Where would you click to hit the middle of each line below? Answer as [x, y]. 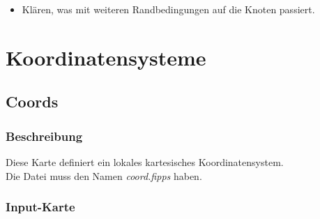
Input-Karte [40, 207]
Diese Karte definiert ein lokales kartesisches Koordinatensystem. [145, 161]
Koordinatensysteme [106, 57]
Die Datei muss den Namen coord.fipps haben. [104, 175]
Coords [32, 101]
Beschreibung [44, 136]
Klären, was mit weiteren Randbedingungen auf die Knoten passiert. [168, 9]
